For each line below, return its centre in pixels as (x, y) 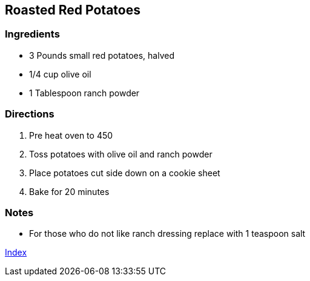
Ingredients (32, 34)
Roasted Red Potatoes (73, 10)
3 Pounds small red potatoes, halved (102, 55)
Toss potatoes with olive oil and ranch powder (121, 154)
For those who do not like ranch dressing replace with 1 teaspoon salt (167, 234)
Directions (30, 114)
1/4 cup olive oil (60, 74)
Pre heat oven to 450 (71, 135)
